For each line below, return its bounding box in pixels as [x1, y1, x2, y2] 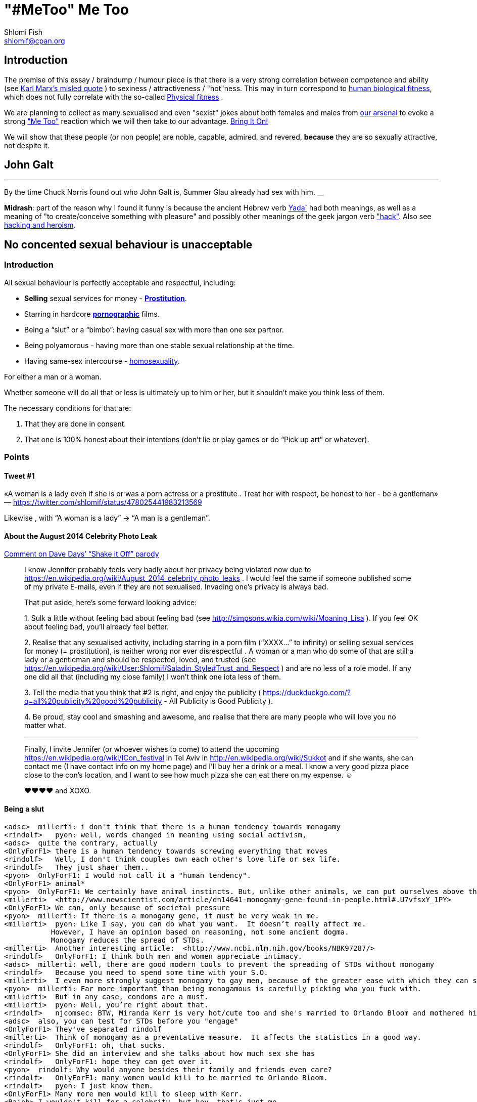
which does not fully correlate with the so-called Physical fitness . [4, 92, 223, 101]
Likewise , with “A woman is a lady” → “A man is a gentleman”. [4, 514, 210, 523]
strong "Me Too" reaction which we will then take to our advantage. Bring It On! [4, 116, 268, 125]
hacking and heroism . [4, 221, 76, 230]
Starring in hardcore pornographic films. [24, 309, 160, 318]
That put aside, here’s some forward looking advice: [24, 598, 197, 607]
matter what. [24, 721, 66, 730]
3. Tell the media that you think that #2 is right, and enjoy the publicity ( [24, 688, 261, 697]
